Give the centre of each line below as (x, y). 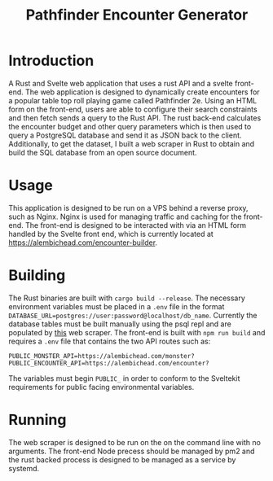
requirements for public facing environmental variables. (101, 387)
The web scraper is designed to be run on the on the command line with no (134, 442)
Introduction (51, 61)
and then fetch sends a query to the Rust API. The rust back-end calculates (135, 118)
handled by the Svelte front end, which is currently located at (111, 234)
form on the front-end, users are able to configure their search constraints (133, 109)
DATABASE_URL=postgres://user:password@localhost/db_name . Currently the (133, 315)
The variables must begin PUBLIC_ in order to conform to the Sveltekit (124, 378)
